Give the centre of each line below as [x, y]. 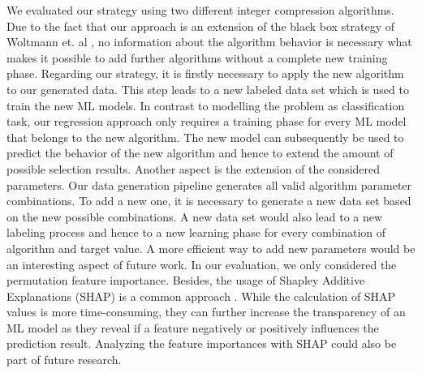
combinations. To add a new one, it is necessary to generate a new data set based [209, 201]
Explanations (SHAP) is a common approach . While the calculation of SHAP [201, 296]
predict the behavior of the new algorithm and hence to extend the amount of [200, 153]
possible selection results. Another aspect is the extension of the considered [194, 168]
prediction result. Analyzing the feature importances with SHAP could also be [202, 343]
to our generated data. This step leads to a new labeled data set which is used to [208, 89]
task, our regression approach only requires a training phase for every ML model [207, 121]
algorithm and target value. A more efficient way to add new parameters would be [211, 248]
